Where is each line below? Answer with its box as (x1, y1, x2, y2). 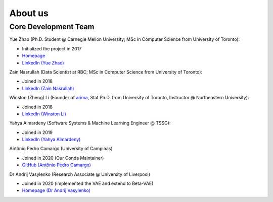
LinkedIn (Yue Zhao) (22, 59, 64, 65)
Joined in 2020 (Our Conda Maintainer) (22, 155, 104, 161)
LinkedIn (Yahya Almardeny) (22, 137, 81, 143)
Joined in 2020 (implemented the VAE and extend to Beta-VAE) (22, 180, 154, 186)
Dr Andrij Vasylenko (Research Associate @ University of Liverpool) (9, 171, 151, 177)
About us (9, 8, 49, 19)
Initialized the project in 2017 (22, 45, 82, 51)
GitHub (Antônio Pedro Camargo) (22, 162, 91, 168)
